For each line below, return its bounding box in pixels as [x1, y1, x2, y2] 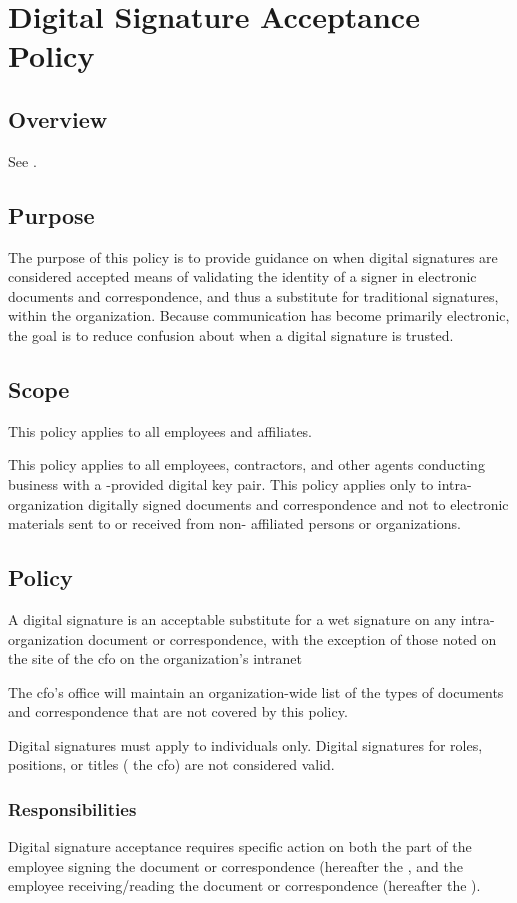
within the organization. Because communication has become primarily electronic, [8, 305, 510, 326]
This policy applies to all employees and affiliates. [8, 420, 313, 441]
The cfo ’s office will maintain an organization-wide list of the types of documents [8, 681, 504, 702]
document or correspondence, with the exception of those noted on [88, 628, 497, 649]
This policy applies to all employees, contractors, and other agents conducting [8, 454, 485, 475]
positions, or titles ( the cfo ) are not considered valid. [8, 754, 335, 775]
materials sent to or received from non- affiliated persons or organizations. [8, 513, 461, 534]
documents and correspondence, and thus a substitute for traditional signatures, [8, 285, 499, 306]
